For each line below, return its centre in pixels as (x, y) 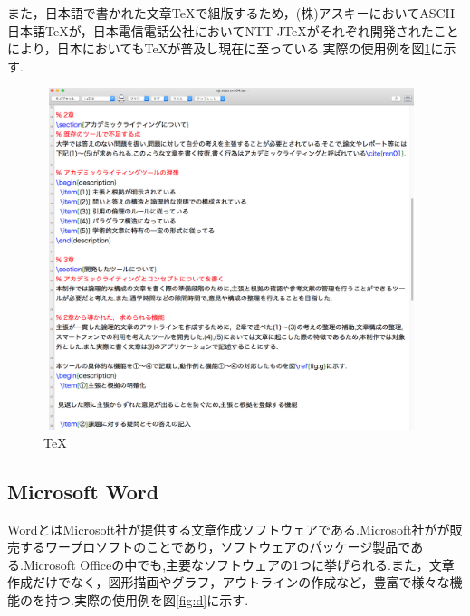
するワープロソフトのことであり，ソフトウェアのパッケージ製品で (215, 547)
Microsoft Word (83, 491)
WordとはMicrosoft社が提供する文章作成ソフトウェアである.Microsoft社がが (229, 529)
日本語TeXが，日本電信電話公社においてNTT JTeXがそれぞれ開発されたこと (233, 30)
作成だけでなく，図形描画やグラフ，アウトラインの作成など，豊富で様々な (229, 582)
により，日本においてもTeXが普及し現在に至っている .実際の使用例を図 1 (219, 48)
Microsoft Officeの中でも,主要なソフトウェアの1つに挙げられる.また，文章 (239, 564)
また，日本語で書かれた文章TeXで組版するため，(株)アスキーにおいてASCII (231, 13)
